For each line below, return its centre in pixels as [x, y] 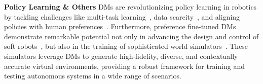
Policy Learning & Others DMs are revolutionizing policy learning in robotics [130, 7]
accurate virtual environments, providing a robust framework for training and [125, 66]
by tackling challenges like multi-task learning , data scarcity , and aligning [122, 16]
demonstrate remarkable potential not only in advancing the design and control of [131, 36]
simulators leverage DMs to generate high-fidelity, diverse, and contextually [121, 56]
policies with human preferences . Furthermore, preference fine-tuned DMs [120, 26]
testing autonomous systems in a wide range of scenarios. [93, 76]
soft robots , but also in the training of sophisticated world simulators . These [126, 46]
